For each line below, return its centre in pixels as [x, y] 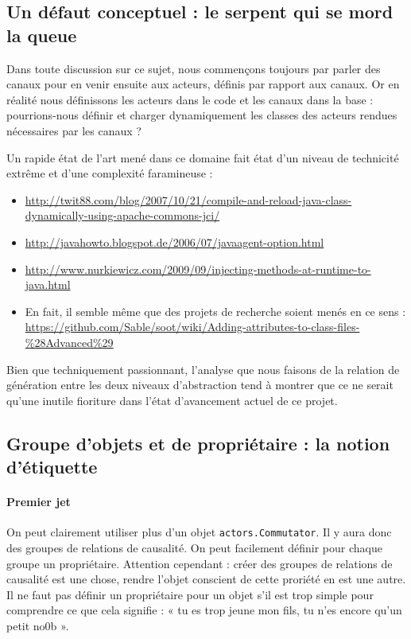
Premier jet [39, 502]
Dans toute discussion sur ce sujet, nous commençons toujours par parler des [194, 68]
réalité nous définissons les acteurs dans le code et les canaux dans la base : [190, 99]
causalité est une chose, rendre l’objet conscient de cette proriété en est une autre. [206, 579]
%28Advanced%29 [69, 342]
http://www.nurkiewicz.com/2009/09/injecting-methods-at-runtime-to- [198, 269]
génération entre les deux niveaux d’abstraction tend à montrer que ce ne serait [200, 385]
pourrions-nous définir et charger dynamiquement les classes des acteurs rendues [202, 115]
